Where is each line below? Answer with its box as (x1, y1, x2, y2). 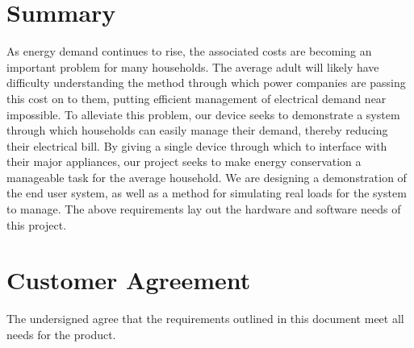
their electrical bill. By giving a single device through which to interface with (6, 137, 387, 154)
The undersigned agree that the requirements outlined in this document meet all (6, 310, 404, 327)
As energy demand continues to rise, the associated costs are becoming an (6, 43, 372, 60)
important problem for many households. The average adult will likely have (6, 58, 379, 75)
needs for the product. (6, 325, 116, 342)
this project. (6, 216, 67, 233)
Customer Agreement (6, 263, 251, 296)
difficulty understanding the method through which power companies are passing (6, 74, 406, 91)
